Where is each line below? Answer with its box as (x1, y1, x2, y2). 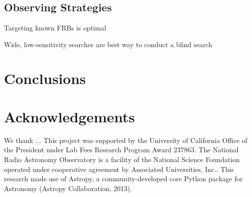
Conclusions (4, 68, 86, 88)
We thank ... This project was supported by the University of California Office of (4, 135, 248, 145)
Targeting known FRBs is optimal (4, 23, 107, 33)
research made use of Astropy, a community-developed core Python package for (4, 173, 243, 184)
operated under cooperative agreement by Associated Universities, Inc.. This (4, 164, 234, 174)
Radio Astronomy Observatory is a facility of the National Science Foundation (4, 154, 240, 165)
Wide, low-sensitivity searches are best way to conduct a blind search (4, 39, 213, 49)
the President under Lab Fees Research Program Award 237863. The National (4, 144, 239, 155)
